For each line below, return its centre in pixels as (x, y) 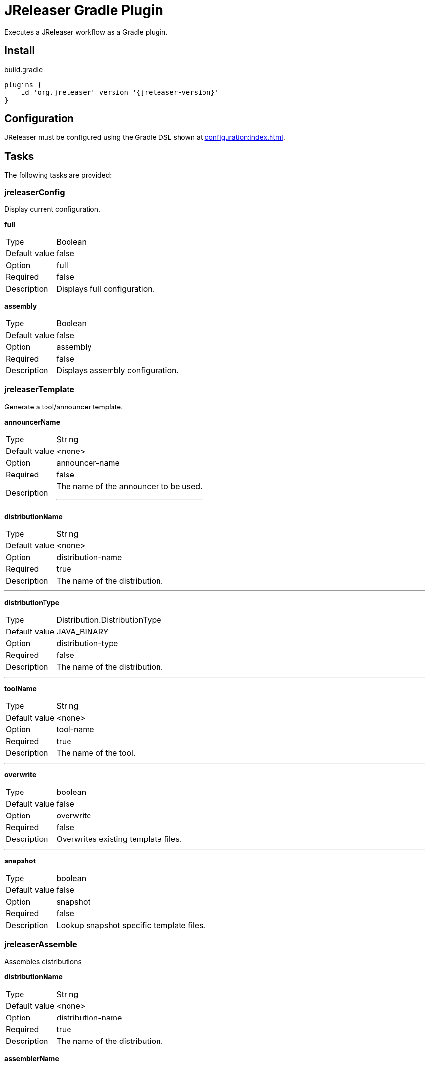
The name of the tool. (96, 753)
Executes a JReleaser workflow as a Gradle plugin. (86, 32)
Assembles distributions (43, 961)
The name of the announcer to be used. (129, 486)
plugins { (23, 84)
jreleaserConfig (35, 192)
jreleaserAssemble (41, 944)
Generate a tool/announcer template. (64, 407)
